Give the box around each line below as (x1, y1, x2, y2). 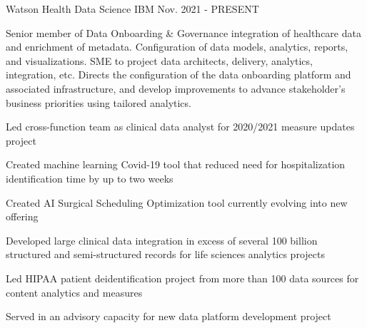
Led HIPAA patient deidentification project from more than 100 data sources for (6, 270, 359, 285)
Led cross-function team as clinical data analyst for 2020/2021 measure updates (6, 119, 355, 134)
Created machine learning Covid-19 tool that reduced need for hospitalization (6, 157, 346, 172)
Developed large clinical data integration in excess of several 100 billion (6, 232, 318, 247)
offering (6, 209, 39, 224)
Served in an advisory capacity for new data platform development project (6, 309, 331, 324)
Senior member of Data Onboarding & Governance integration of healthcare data (6, 25, 361, 40)
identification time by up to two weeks (6, 170, 174, 185)
